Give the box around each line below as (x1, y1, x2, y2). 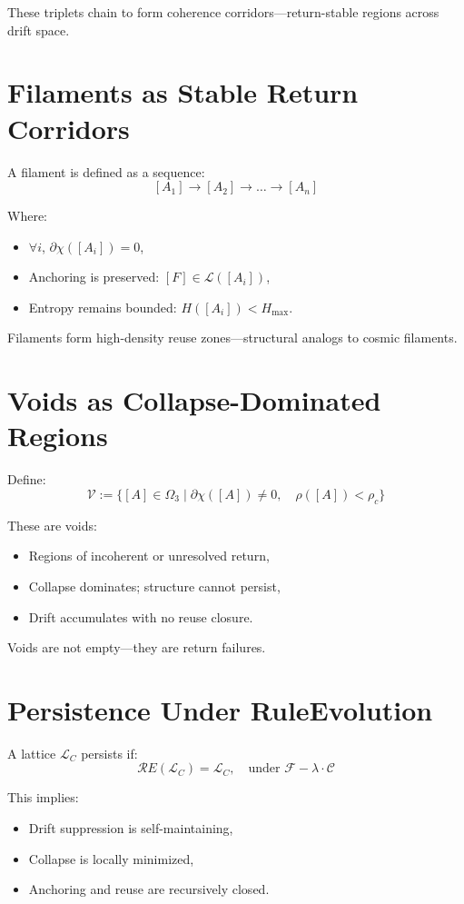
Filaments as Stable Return (7, 74, 359, 111)
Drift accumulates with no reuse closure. (28, 607, 253, 626)
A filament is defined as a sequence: (7, 162, 205, 181)
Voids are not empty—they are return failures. (7, 638, 266, 657)
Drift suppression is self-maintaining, (28, 819, 233, 838)
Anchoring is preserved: (28, 267, 160, 286)
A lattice (7, 743, 56, 762)
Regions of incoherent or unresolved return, (28, 546, 270, 565)
